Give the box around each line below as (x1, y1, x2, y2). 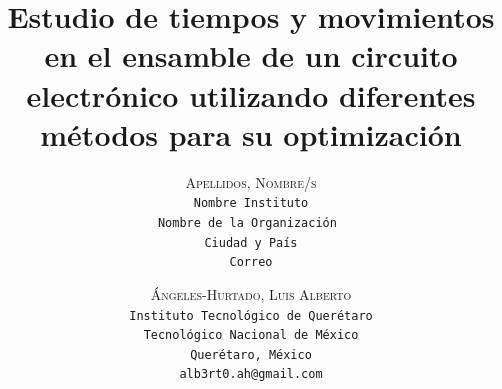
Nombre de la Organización (157, 215, 337, 230)
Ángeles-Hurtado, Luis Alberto (150, 283, 352, 304)
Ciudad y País (204, 235, 298, 250)
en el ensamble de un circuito (44, 35, 458, 76)
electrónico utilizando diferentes (26, 74, 476, 115)
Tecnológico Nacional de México (143, 328, 359, 343)
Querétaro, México (190, 347, 312, 362)
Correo (229, 255, 273, 270)
